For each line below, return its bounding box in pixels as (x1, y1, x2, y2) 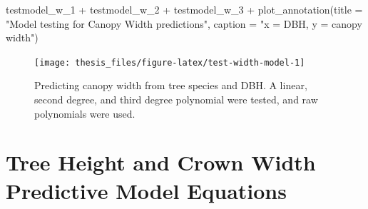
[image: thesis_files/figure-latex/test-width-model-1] (34, 57, 305, 68)
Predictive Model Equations (6, 175, 287, 205)
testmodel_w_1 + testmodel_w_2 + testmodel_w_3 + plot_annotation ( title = (6, 2, 363, 16)
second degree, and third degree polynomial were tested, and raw (34, 92, 318, 107)
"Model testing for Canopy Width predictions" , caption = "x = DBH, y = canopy (6, 16, 362, 31)
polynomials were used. (34, 106, 136, 121)
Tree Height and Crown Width (6, 148, 316, 177)
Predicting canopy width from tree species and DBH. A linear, (34, 78, 307, 93)
